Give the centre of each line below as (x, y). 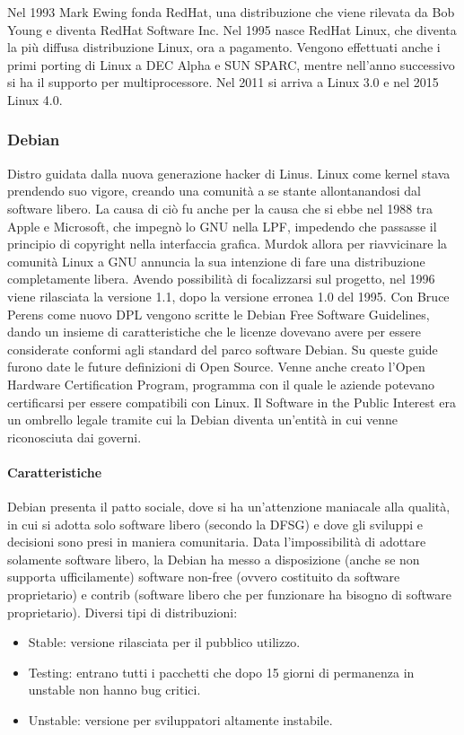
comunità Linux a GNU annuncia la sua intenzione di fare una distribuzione (216, 261)
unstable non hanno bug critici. (114, 690)
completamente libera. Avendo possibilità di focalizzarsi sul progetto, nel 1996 (221, 279)
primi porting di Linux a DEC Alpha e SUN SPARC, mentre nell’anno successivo (231, 64)
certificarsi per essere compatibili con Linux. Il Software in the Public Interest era (232, 402)
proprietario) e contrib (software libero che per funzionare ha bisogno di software (229, 595)
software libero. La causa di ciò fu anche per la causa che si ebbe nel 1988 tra (220, 208)
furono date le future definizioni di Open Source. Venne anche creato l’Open (216, 367)
